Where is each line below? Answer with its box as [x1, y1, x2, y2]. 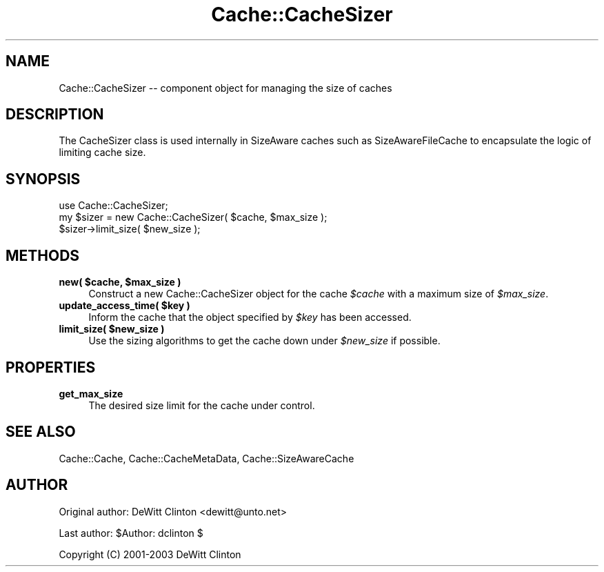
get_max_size [59, 387, 123, 400]
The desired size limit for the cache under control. [88, 399, 315, 411]
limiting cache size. [59, 146, 146, 159]
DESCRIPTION [6, 106, 104, 124]
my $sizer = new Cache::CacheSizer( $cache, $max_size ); [59, 211, 328, 224]
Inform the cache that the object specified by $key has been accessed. [88, 311, 412, 324]
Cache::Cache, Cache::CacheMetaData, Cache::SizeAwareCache [59, 452, 354, 464]
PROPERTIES [6, 358, 96, 376]
